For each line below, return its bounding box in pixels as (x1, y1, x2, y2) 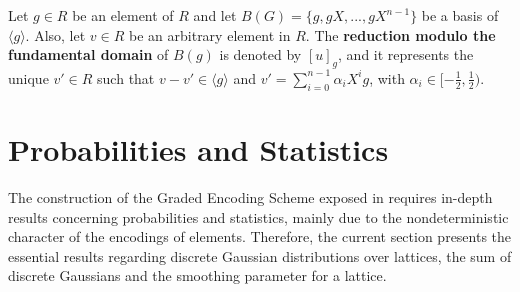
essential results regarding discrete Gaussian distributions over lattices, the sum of (8, 245, 512, 266)
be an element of (72, 5, 174, 25)
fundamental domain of (8, 44, 169, 65)
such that (97, 67, 155, 88)
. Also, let (25, 24, 86, 45)
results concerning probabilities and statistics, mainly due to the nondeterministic (8, 206, 509, 227)
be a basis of (421, 5, 499, 25)
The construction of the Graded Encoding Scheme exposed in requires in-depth (8, 186, 493, 207)
